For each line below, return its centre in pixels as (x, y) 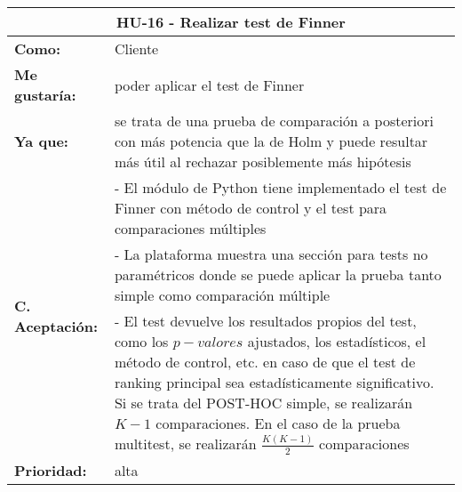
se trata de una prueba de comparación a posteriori (274, 121)
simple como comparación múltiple (222, 295)
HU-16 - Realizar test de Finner (231, 22)
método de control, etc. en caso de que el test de (265, 362)
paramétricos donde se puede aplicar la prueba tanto (278, 274)
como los (141, 341)
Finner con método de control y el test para (251, 208)
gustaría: (45, 95)
